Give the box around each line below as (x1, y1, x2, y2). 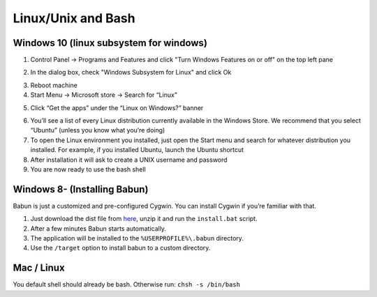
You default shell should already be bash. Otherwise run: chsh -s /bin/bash (13, 280, 241, 289)
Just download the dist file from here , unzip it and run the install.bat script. (30, 215, 258, 223)
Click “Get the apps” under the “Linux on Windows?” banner (30, 103, 204, 112)
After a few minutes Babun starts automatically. (30, 224, 167, 233)
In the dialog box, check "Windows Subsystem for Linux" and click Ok (30, 68, 232, 77)
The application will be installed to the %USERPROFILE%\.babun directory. (30, 234, 244, 243)
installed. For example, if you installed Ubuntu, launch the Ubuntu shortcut (30, 146, 244, 154)
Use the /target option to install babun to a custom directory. (30, 244, 211, 252)
